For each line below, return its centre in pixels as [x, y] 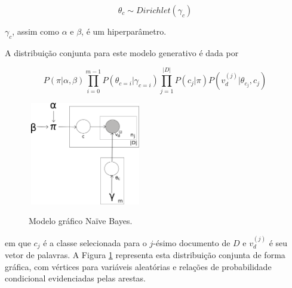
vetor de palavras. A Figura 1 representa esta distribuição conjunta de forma [145, 255]
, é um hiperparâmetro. [124, 31]
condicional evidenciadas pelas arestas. [76, 278]
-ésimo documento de [192, 242]
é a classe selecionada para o [95, 242]
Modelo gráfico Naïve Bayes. [81, 221]
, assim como [36, 31]
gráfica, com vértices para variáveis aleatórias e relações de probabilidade [138, 266]
